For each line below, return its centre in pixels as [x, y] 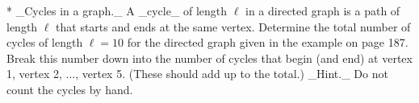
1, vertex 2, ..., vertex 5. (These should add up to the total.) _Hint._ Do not [197, 74]
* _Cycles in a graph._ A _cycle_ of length [117, 10]
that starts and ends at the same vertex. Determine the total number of [233, 26]
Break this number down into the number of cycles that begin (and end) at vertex [209, 58]
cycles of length [45, 42]
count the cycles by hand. [70, 89]
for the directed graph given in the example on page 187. [268, 42]
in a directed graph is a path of [323, 10]
